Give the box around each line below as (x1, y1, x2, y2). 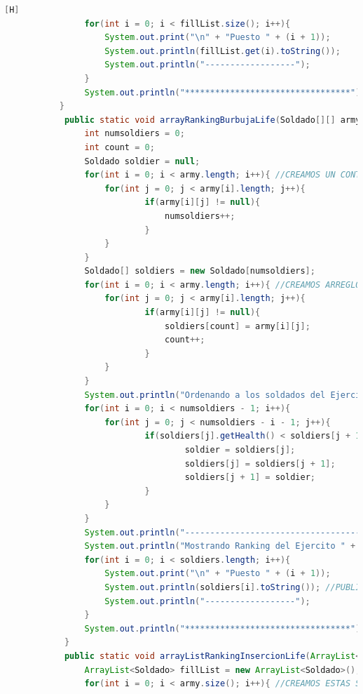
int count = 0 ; (84, 142, 155, 152)
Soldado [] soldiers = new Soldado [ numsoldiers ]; (84, 266, 315, 276)
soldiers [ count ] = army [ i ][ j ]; (165, 321, 310, 331)
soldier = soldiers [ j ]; (184, 445, 296, 455)
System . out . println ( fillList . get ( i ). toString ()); (104, 46, 341, 56)
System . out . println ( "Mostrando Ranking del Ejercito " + (84, 541, 356, 552)
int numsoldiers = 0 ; (84, 128, 185, 139)
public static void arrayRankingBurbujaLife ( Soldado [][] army (64, 114, 361, 125)
